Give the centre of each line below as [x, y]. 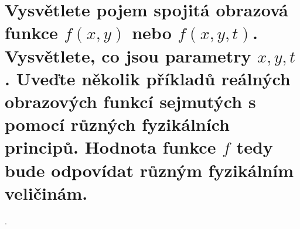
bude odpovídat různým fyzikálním [149, 170]
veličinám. [46, 192]
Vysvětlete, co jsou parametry [128, 55]
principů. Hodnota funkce [110, 147]
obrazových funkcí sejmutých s [130, 101]
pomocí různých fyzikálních [117, 124]
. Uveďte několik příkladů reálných [148, 78]
